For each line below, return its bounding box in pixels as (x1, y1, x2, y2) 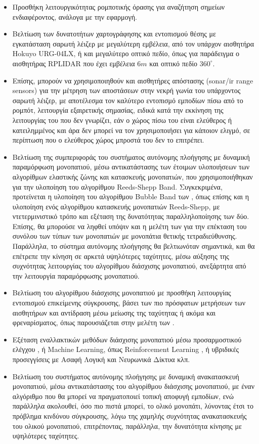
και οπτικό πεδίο (149, 58, 198, 68)
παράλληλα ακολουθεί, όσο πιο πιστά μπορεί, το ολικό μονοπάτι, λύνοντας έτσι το (12, 401, 253, 411)
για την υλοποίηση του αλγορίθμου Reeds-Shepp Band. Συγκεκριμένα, (12, 181, 223, 192)
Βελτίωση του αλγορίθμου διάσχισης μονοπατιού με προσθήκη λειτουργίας (12, 287, 231, 298)
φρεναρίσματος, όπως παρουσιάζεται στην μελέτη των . (12, 317, 175, 328)
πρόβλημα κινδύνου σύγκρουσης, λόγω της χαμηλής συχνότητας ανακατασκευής (12, 410, 247, 421)
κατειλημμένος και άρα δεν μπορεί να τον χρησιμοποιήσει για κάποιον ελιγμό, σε (12, 124, 250, 135)
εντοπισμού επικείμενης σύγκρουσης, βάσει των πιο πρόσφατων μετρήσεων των (12, 297, 245, 308)
